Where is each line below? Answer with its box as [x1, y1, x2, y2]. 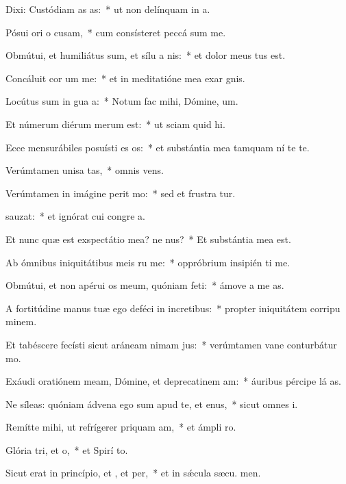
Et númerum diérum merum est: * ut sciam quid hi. [5, 116, 225, 131]
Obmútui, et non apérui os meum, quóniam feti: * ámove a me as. [5, 278, 284, 292]
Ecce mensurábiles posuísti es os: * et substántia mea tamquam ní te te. [5, 140, 310, 154]
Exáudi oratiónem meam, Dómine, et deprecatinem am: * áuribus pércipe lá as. [5, 374, 341, 388]
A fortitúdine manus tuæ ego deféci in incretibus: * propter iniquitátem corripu [5, 301, 341, 315]
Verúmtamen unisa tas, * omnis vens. [5, 163, 164, 177]
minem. [5, 314, 37, 329]
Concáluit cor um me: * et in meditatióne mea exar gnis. [5, 71, 245, 85]
